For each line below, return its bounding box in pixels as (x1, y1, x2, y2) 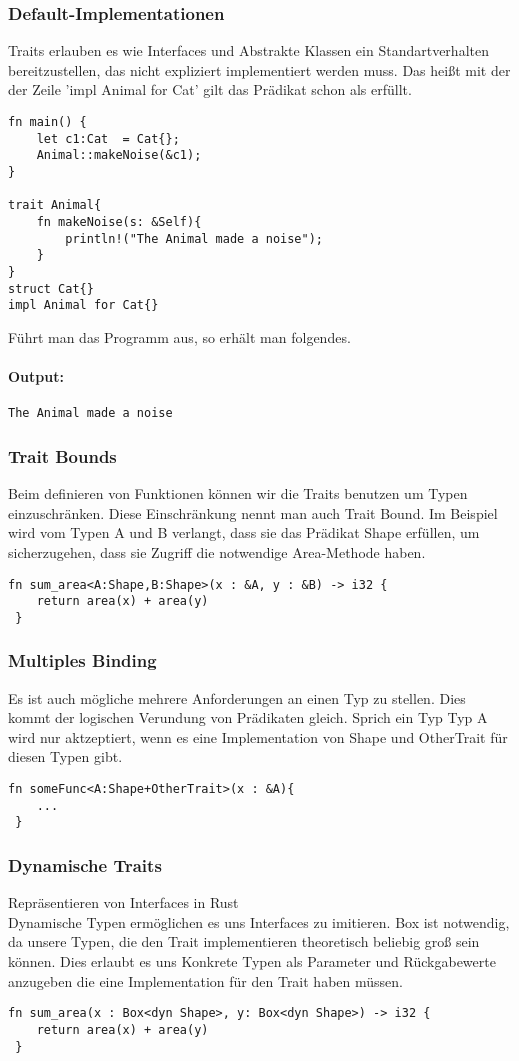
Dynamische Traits (8, 852, 162, 877)
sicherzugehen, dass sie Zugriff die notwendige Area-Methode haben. (8, 541, 426, 562)
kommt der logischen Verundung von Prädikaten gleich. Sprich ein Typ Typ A (8, 707, 488, 728)
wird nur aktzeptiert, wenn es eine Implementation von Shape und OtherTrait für (8, 726, 508, 747)
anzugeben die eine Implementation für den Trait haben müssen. (8, 970, 403, 991)
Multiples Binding (8, 648, 157, 673)
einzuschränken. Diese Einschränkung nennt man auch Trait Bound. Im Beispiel (8, 502, 498, 523)
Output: (8, 366, 64, 387)
